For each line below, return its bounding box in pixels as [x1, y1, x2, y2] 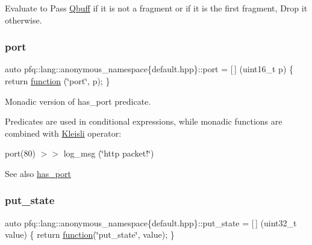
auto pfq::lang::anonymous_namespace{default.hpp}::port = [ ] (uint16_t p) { [5, 63, 294, 75]
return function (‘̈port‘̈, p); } [5, 75, 110, 87]
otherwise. [5, 13, 42, 26]
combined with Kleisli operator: [5, 126, 122, 139]
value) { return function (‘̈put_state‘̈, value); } [5, 228, 175, 241]
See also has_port [5, 167, 71, 179]
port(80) [5, 147, 36, 160]
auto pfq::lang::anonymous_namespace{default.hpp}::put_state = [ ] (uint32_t [5, 216, 297, 229]
